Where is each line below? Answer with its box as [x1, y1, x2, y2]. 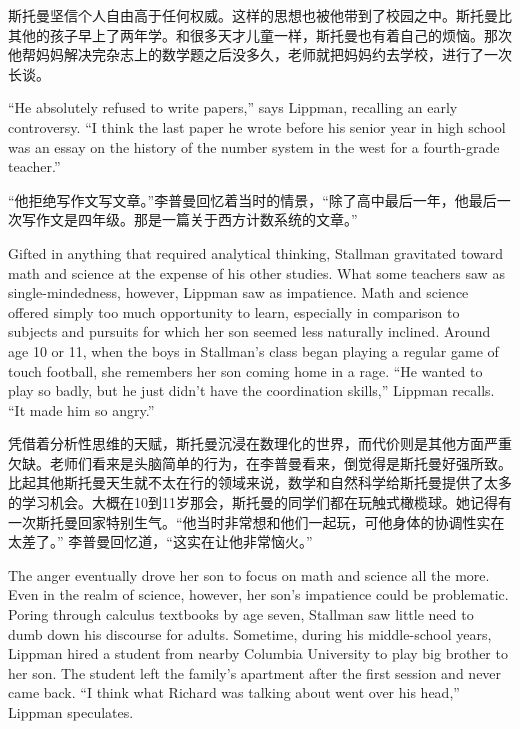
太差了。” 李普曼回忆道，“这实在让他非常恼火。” [8, 531, 313, 552]
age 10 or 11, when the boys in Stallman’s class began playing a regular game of [8, 340, 499, 361]
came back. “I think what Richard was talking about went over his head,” [8, 682, 460, 703]
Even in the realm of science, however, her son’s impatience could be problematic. [8, 584, 509, 605]
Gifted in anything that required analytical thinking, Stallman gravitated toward [8, 242, 504, 263]
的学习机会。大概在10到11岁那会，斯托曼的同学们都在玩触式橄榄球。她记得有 [8, 492, 512, 513]
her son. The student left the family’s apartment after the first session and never [8, 662, 502, 683]
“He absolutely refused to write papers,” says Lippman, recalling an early [8, 97, 458, 118]
